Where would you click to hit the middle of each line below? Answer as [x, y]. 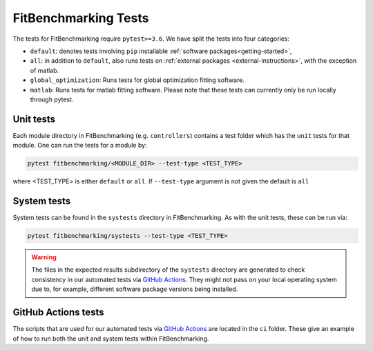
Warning [44, 257]
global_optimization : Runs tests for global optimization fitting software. [137, 80]
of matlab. [45, 70]
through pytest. [52, 99]
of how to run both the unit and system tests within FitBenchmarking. [111, 339]
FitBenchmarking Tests [81, 18]
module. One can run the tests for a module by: [80, 146]
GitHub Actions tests [58, 313]
